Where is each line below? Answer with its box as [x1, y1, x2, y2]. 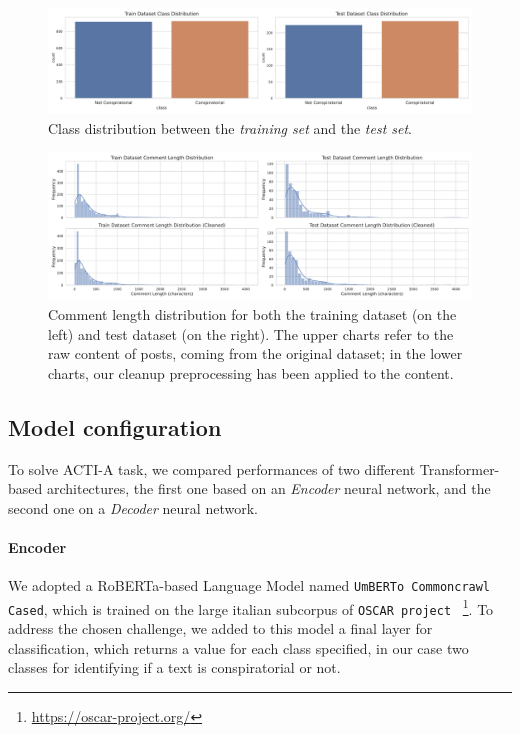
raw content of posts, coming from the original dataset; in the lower [48, 343, 463, 364]
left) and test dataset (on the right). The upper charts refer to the [48, 323, 454, 344]
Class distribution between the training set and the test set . [48, 117, 413, 138]
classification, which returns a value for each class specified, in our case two [8, 637, 469, 658]
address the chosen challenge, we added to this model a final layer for [8, 618, 433, 639]
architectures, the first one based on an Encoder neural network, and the [46, 478, 491, 499]
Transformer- [419, 458, 500, 479]
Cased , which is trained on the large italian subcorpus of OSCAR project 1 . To [8, 595, 494, 619]
